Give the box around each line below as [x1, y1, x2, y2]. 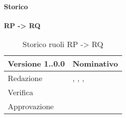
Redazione [8, 72, 43, 84]
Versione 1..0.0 [8, 57, 65, 69]
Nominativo [72, 57, 118, 69]
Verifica [8, 86, 33, 98]
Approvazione [8, 100, 54, 112]
